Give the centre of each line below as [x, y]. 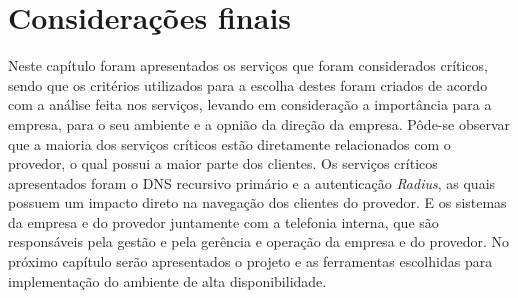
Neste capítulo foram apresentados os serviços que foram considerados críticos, [248, 65]
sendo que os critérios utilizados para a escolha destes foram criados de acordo [248, 84]
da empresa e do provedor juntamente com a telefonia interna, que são [223, 221]
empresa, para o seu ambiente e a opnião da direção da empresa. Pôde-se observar [259, 123]
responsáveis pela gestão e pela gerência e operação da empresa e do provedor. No [259, 241]
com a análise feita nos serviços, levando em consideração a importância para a [250, 104]
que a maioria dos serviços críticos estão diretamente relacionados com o [229, 143]
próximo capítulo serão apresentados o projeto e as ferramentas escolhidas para [250, 261]
